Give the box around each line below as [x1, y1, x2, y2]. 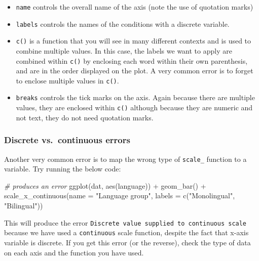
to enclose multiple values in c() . [16, 75, 119, 85]
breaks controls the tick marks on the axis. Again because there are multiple [16, 92, 255, 103]
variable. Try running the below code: [4, 163, 121, 174]
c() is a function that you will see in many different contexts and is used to [16, 35, 251, 46]
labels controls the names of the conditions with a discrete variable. [16, 18, 230, 29]
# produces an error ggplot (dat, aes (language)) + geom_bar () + [4, 180, 206, 191]
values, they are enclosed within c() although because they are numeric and [16, 102, 253, 113]
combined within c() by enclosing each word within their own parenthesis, [16, 55, 248, 66]
